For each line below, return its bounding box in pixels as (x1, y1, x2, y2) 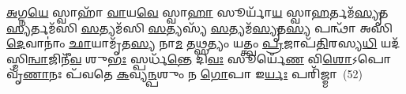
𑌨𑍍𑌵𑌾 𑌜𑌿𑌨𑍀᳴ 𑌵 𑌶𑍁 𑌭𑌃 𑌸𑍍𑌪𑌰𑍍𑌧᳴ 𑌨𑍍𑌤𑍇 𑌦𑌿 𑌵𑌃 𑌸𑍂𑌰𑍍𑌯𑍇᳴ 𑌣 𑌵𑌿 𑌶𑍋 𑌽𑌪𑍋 (28, 50, 392, 66)
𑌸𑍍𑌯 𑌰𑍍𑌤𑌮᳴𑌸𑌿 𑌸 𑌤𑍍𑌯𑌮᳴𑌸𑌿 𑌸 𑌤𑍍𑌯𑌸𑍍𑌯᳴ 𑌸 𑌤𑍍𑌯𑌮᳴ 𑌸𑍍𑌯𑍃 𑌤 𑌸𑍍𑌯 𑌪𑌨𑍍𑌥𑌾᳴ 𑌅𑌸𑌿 (6, 19, 393, 36)
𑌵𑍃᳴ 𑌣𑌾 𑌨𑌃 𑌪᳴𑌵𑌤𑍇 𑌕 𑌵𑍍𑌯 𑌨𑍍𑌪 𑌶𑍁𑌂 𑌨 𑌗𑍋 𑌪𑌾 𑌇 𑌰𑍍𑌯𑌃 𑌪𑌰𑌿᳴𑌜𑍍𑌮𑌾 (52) (6, 66, 363, 82)
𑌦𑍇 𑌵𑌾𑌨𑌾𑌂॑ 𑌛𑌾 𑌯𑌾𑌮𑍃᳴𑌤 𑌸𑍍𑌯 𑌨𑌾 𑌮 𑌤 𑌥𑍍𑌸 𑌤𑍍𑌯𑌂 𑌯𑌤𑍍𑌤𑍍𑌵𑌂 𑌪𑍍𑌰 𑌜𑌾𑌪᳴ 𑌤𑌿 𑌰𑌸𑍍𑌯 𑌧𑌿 (6, 35, 378, 51)
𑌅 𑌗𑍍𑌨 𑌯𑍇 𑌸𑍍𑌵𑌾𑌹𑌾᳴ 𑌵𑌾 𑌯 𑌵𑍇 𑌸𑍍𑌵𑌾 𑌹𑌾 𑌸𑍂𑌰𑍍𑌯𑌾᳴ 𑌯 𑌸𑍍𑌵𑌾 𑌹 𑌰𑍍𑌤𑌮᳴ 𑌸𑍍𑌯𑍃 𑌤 (6, 4, 389, 20)
